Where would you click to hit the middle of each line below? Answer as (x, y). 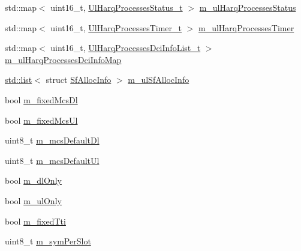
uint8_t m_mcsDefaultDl (52, 140)
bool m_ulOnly (33, 200)
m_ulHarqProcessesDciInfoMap (63, 59)
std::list (19, 80)
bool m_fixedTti (35, 221)
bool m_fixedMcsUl (41, 120)
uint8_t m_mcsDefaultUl (52, 160)
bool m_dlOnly (33, 180)
